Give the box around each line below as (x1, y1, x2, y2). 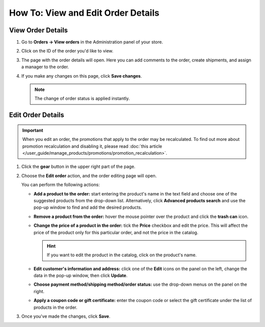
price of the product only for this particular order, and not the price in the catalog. (33, 229, 199, 235)
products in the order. (33, 304, 78, 310)
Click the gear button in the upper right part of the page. (21, 163, 136, 169)
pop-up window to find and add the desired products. (33, 204, 142, 211)
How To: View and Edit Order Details (9, 7, 159, 18)
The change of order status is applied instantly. (34, 96, 130, 102)
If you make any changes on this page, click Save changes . (21, 73, 142, 79)
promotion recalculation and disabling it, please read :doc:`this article (22, 143, 162, 149)
